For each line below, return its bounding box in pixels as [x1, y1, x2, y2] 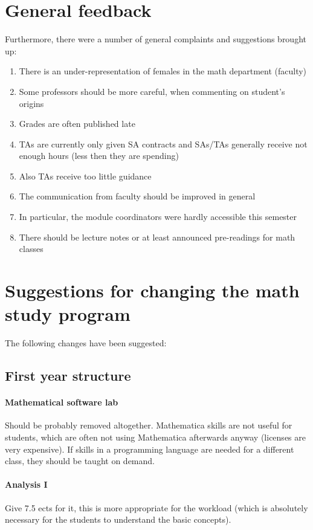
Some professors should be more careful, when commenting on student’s [19, 85, 285, 97]
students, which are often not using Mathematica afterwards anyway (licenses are [5, 430, 306, 443]
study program [5, 302, 131, 326]
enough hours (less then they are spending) [19, 149, 179, 162]
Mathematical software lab [5, 396, 118, 409]
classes [19, 242, 44, 255]
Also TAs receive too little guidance [19, 169, 152, 182]
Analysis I [5, 478, 48, 491]
